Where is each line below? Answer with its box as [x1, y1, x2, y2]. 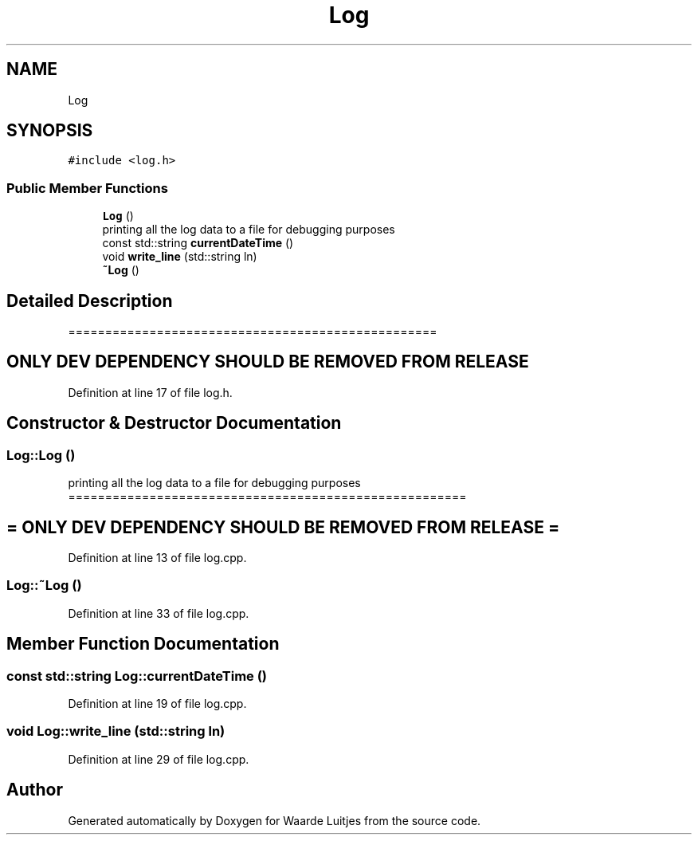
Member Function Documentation [6, 634, 280, 654]
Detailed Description [6, 290, 173, 311]
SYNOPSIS [6, 120, 93, 141]
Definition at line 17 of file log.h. [68, 385, 233, 399]
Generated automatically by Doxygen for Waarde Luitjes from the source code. [68, 813, 481, 827]
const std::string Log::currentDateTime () [6, 667, 268, 684]
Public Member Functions [6, 179, 168, 196]
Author [6, 780, 63, 800]
